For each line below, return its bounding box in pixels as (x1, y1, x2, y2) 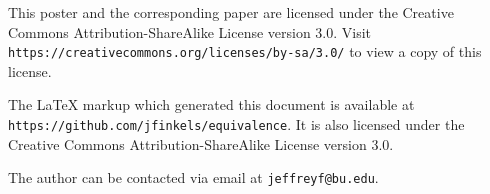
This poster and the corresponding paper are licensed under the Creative (8, 2, 454, 22)
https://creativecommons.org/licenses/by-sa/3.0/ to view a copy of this (8, 41, 482, 62)
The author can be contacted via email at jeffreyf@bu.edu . (8, 167, 379, 188)
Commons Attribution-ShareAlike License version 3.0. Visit (8, 21, 372, 42)
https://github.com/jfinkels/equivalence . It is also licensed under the (8, 114, 465, 135)
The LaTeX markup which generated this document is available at (8, 94, 415, 115)
